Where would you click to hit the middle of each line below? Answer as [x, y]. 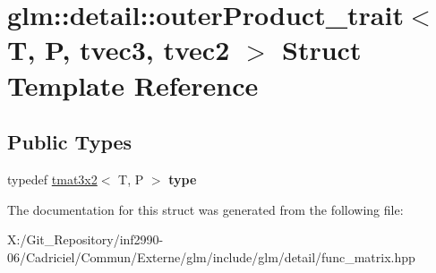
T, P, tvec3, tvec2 [119, 50]
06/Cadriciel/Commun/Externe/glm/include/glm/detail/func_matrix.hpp [211, 256]
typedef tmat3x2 [52, 179]
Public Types [70, 142]
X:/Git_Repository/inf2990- [85, 239]
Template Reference [133, 85]
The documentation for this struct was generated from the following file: [205, 209]
